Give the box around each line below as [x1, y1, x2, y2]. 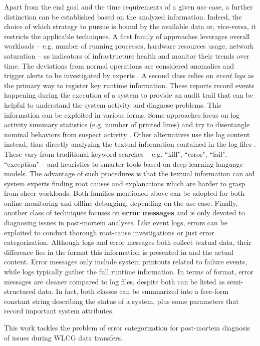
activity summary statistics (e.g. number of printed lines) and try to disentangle [4, 119, 250, 130]
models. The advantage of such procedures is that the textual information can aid [4, 168, 255, 179]
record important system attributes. [4, 305, 114, 316]
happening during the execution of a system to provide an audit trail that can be [4, 90, 253, 100]
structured [4, 286, 36, 296]
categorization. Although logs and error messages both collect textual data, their [4, 237, 252, 247]
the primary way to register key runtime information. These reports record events [4, 80, 254, 90]
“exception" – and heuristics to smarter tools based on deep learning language [4, 158, 243, 169]
